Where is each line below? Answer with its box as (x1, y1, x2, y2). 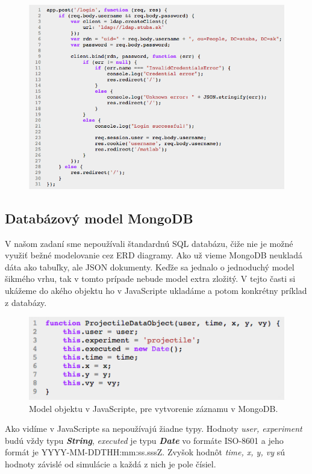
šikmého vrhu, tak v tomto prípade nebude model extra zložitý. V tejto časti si (5, 272, 296, 285)
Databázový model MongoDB (5, 208, 193, 227)
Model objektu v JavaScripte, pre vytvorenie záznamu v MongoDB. (29, 402, 278, 414)
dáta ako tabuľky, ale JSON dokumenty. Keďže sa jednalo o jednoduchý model (5, 260, 295, 273)
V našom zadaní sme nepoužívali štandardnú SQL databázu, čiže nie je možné (5, 237, 293, 249)
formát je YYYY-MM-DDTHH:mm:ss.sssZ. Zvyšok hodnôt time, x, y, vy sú (5, 446, 285, 458)
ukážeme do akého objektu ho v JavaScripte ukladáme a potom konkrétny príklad (5, 284, 307, 296)
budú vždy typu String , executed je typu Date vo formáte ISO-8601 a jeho (5, 434, 284, 446)
